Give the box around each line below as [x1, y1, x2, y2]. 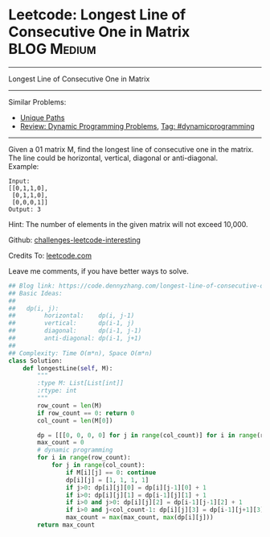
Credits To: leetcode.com [8, 250, 92, 260]
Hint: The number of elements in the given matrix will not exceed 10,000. [8, 219, 248, 229]
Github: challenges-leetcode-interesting [8, 235, 141, 245]
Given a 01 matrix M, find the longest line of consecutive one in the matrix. [8, 144, 255, 154]
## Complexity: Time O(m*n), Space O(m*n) [8, 349, 153, 357]
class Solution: [8, 357, 63, 365]
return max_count [37, 521, 95, 529]
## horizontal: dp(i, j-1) [8, 312, 135, 320]
